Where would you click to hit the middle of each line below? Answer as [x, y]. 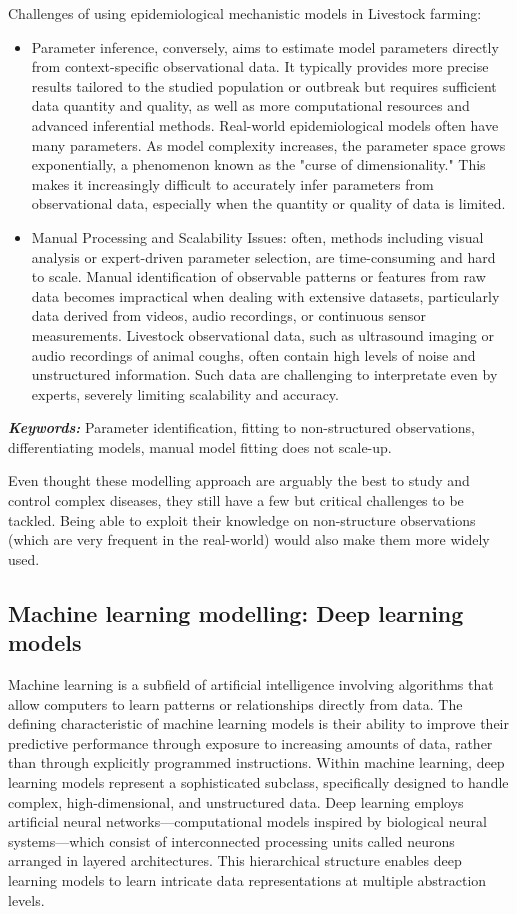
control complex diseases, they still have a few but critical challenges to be [236, 500]
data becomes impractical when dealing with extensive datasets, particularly [265, 295]
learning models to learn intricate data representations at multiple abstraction [247, 879]
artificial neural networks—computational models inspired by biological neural [247, 821]
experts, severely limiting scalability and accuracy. [185, 393]
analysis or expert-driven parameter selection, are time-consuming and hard [263, 256]
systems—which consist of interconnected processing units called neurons [231, 840]
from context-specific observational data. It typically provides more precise [260, 66]
